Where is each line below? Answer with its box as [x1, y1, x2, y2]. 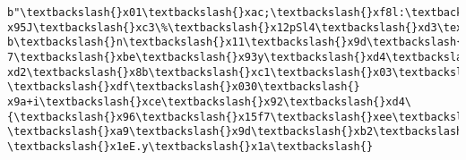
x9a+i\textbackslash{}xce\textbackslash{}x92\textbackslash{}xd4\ [7, 95, 412, 108]
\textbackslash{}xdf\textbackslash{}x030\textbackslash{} [7, 80, 360, 94]
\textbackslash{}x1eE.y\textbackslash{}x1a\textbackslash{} [7, 139, 374, 153]
